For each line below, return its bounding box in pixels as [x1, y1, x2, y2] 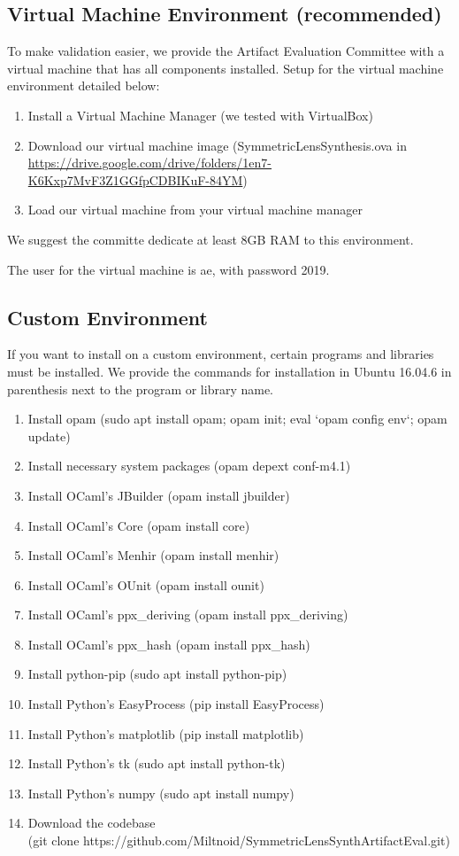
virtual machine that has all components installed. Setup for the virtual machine [7, 58, 444, 77]
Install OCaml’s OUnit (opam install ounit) [27, 575, 264, 594]
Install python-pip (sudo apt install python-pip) [27, 665, 287, 683]
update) [27, 426, 71, 445]
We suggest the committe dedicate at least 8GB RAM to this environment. [7, 230, 414, 248]
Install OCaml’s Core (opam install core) [27, 516, 250, 534]
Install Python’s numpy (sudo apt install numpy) [27, 783, 295, 802]
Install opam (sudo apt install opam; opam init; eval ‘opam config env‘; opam [27, 409, 448, 428]
